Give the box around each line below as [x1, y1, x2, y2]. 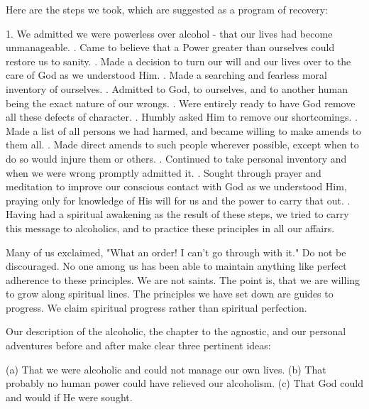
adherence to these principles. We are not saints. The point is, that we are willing [6, 272, 360, 287]
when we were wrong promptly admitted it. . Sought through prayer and [6, 165, 321, 180]
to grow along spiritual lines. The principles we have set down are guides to [6, 286, 334, 301]
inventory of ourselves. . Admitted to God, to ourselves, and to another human [6, 81, 348, 96]
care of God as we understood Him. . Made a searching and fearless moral [6, 67, 327, 82]
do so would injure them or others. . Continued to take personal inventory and [6, 151, 347, 165]
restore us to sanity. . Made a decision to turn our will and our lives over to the [6, 53, 351, 68]
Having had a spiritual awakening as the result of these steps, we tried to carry [6, 207, 349, 222]
